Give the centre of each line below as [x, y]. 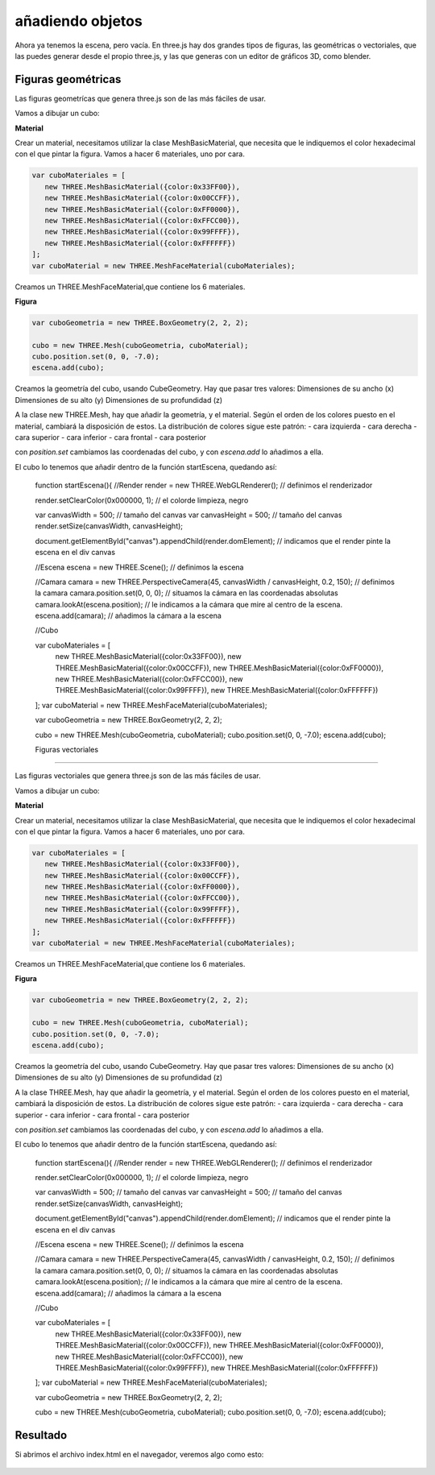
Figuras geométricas [68, 79]
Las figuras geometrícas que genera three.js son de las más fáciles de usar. [140, 98]
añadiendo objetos [79, 21]
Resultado [41, 1435]
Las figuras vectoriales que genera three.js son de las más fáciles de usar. [138, 776]
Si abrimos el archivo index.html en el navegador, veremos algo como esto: [139, 1454]
